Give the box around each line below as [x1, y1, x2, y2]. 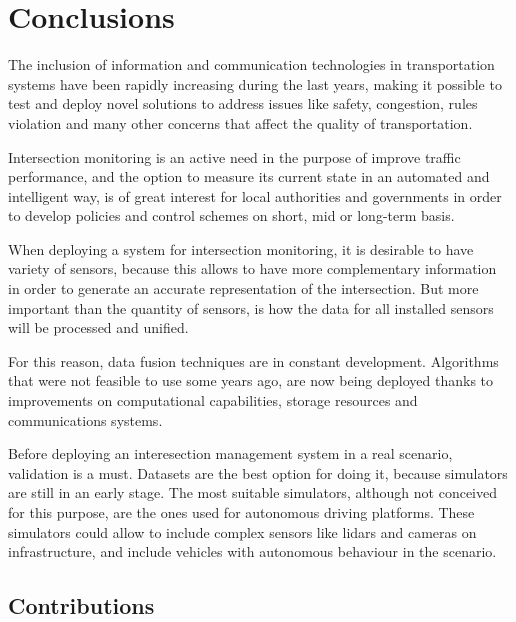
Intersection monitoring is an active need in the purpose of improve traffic [8, 146, 461, 167]
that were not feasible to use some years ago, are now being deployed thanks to [8, 370, 494, 391]
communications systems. [8, 409, 163, 430]
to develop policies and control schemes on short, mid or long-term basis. [8, 205, 455, 226]
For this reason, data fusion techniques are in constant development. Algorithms [8, 350, 499, 371]
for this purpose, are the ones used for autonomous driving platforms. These [8, 502, 475, 522]
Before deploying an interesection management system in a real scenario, [8, 443, 453, 464]
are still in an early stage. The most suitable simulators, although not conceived [8, 482, 498, 503]
